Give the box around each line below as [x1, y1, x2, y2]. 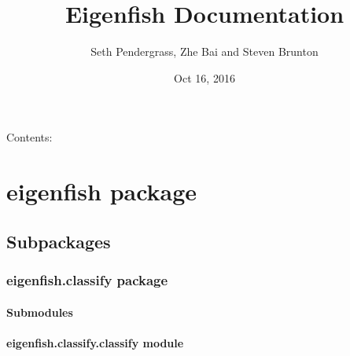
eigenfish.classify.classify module [6, 334, 184, 350]
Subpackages [6, 229, 111, 253]
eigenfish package [6, 175, 197, 207]
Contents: [6, 129, 53, 145]
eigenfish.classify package [6, 270, 168, 289]
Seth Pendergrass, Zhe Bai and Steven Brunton [90, 43, 319, 60]
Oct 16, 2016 [174, 69, 235, 86]
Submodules [6, 303, 73, 320]
